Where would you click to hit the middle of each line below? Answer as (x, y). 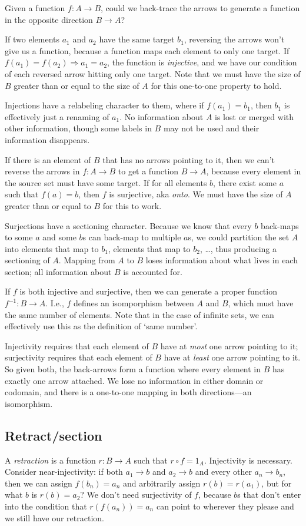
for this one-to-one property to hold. (216, 85)
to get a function (148, 171)
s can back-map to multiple (132, 237)
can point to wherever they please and (225, 506)
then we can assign (39, 483)
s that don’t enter (269, 494)
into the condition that (46, 506)
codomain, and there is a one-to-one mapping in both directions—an (128, 392)
